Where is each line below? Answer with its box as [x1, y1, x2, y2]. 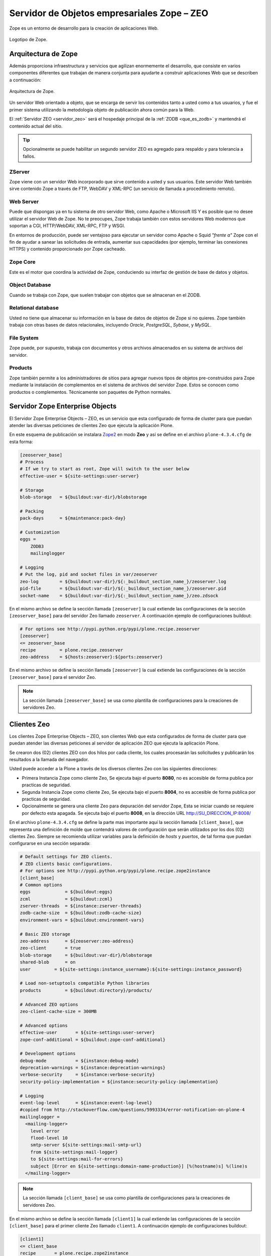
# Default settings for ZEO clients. [20, 854, 113, 860]
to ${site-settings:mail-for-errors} [30, 1156, 123, 1162]
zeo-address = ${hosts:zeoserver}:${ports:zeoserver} [20, 654, 163, 660]
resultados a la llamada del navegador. [9, 757, 89, 763]
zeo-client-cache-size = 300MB [20, 1008, 97, 1014]
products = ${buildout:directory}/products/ [20, 987, 153, 993]
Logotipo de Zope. [9, 36, 48, 42]
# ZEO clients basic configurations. [20, 861, 113, 867]
